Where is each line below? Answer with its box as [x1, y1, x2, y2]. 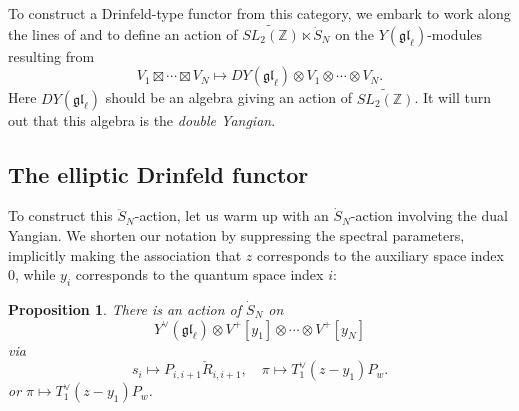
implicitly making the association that [8, 244, 242, 265]
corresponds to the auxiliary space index [256, 244, 504, 265]
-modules [427, 23, 483, 44]
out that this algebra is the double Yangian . [8, 109, 276, 130]
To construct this [8, 205, 113, 226]
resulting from [8, 45, 95, 66]
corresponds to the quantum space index [75, 264, 324, 285]
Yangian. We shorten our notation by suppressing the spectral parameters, [8, 225, 465, 246]
